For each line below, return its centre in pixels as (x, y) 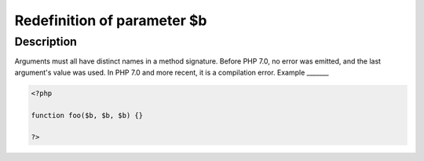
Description (46, 42)
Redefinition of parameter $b (111, 20)
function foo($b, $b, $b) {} (87, 115)
